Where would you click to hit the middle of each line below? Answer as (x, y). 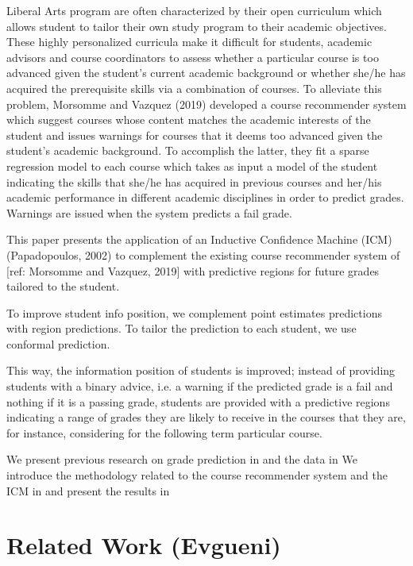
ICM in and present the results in (88, 490)
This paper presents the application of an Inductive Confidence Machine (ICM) (199, 239)
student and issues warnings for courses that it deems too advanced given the (195, 135)
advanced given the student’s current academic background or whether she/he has (206, 73)
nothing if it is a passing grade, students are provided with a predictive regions (198, 401)
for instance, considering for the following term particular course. (164, 432)
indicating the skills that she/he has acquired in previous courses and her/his (194, 181)
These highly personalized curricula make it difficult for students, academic (189, 42)
